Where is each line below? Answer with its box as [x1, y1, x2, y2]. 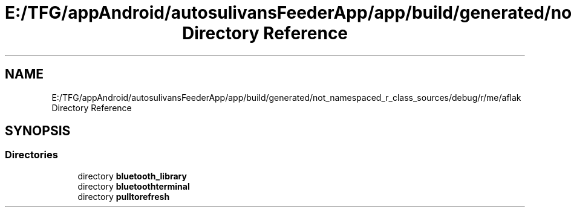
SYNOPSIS [5, 123, 71, 139]
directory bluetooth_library [77, 170, 187, 181]
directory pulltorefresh [77, 191, 170, 202]
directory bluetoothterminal [77, 181, 190, 191]
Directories [5, 149, 58, 161]
